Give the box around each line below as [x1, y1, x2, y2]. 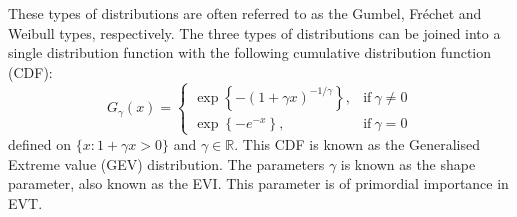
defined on [8, 133, 72, 154]
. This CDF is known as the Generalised [234, 133, 481, 154]
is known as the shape [340, 153, 476, 174]
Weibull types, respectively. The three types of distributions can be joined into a [8, 22, 501, 43]
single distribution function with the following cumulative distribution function [8, 42, 492, 63]
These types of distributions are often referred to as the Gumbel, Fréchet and [8, 3, 482, 23]
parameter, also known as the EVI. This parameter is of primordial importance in [8, 173, 509, 194]
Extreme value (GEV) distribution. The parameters [8, 153, 325, 174]
